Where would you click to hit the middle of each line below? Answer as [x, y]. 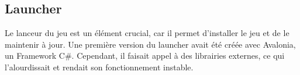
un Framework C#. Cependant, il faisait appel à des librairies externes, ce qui [145, 56]
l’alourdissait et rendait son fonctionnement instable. [99, 67]
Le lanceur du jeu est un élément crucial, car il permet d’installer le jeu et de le [147, 33]
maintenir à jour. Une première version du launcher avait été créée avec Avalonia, [150, 44]
